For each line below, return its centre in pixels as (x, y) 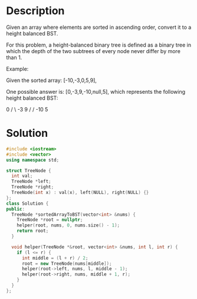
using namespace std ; (33, 160)
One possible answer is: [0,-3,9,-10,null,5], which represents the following (96, 91)
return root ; (33, 231)
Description (35, 11)
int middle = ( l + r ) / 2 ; (55, 258)
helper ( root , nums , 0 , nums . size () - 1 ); (68, 225)
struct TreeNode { (29, 170)
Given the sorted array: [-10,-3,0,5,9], (52, 80)
